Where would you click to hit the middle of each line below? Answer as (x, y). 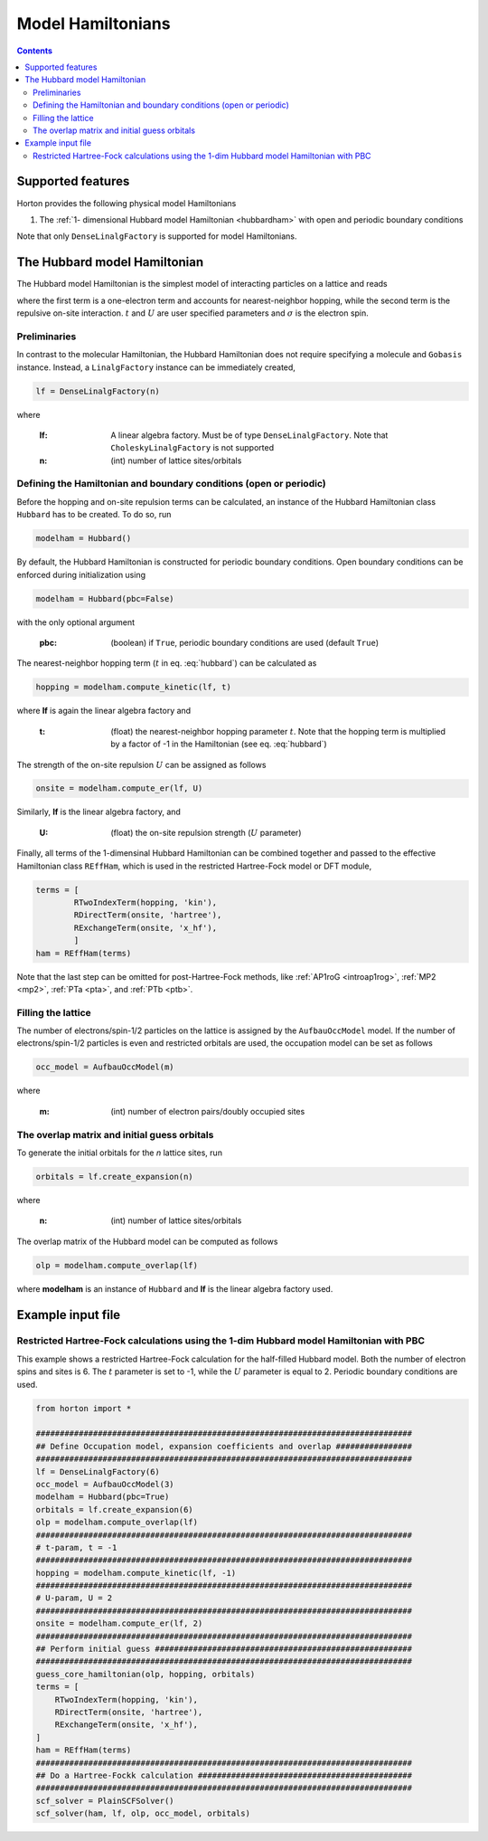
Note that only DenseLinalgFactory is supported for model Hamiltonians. (157, 236)
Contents (35, 51)
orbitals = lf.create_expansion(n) (114, 1177)
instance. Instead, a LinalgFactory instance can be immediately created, (156, 367)
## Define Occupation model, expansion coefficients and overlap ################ (224, 1446)
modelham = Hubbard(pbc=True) (103, 1497)
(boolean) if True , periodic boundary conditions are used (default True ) (245, 642)
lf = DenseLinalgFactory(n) (98, 391)
